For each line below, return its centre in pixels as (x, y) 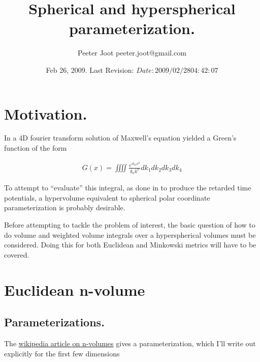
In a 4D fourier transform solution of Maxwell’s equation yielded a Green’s (120, 138)
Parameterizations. (54, 322)
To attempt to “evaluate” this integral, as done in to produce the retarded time (128, 188)
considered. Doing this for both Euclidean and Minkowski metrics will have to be (130, 245)
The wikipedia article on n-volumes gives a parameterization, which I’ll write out (130, 343)
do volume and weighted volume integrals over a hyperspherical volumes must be (130, 234)
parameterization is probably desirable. (65, 207)
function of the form (36, 148)
